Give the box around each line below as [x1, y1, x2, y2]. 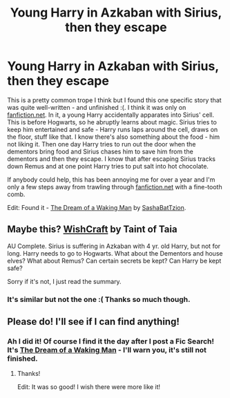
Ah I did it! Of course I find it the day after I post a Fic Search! [7, 337, 215, 346]
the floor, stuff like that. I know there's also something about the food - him [7, 133, 220, 141]
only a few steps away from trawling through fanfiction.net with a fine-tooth [7, 182, 222, 191]
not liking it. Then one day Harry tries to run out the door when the [7, 140, 196, 148]
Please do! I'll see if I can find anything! [7, 316, 180, 328]
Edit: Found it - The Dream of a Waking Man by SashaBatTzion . [7, 203, 186, 211]
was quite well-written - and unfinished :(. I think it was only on [7, 103, 186, 111]
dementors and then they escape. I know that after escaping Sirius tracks [7, 154, 216, 163]
